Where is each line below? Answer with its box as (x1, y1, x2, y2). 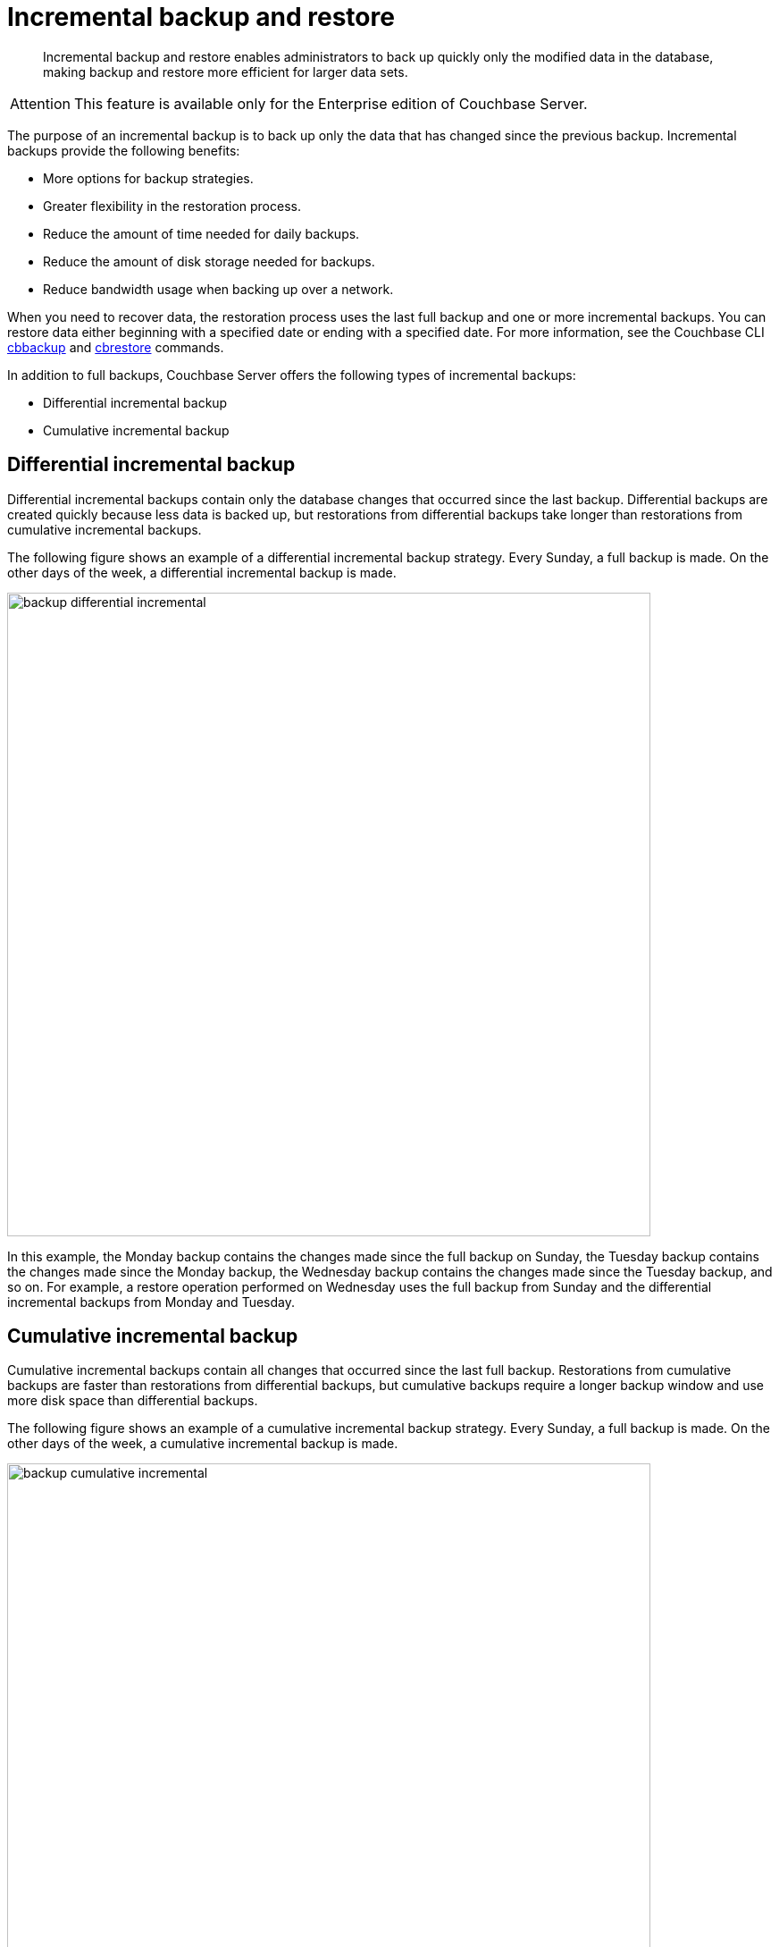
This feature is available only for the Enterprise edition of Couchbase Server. (73, 94, 588, 113)
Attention (10, 94, 71, 113)
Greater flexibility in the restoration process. (43, 198, 301, 214)
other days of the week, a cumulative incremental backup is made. (7, 1436, 398, 1452)
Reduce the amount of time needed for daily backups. (43, 225, 360, 241)
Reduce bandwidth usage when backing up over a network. (43, 281, 394, 297)
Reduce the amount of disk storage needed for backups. (43, 253, 375, 269)
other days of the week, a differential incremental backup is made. (7, 564, 397, 580)
